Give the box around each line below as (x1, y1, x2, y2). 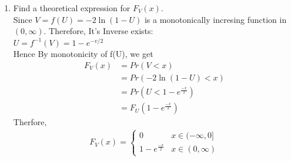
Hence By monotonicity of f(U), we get (13, 48, 153, 60)
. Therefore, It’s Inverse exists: (44, 25, 153, 37)
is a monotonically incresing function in (144, 13, 287, 25)
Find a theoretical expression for (13, 2, 131, 14)
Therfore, (13, 116, 47, 128)
